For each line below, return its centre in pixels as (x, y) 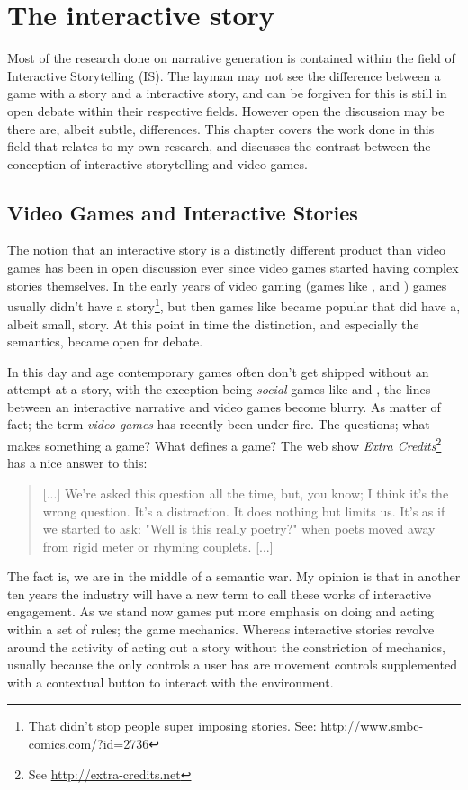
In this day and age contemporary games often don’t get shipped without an (218, 371)
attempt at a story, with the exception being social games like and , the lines (219, 389)
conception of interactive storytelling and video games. (157, 163)
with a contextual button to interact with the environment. (171, 682)
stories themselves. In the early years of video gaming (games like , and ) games (227, 285)
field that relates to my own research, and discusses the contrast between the (219, 146)
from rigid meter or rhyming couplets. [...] (158, 546)
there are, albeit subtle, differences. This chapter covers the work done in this (221, 128)
